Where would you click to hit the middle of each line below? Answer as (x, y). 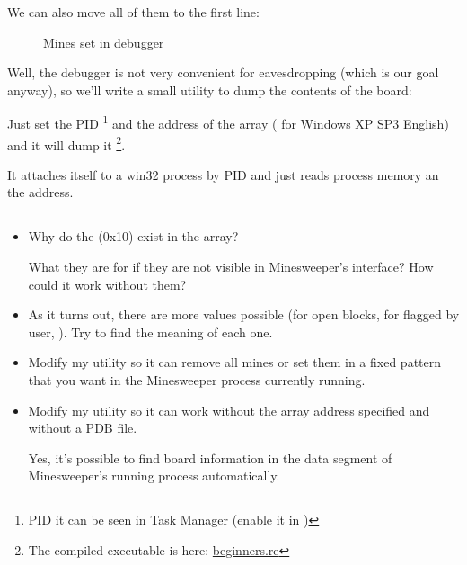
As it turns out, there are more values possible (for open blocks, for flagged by (244, 314)
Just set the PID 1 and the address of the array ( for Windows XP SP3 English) (228, 122)
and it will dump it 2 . (66, 143)
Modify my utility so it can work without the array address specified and (229, 410)
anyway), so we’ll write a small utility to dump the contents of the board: (210, 90)
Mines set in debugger (104, 42)
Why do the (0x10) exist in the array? (133, 236)
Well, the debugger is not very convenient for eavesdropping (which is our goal (223, 72)
